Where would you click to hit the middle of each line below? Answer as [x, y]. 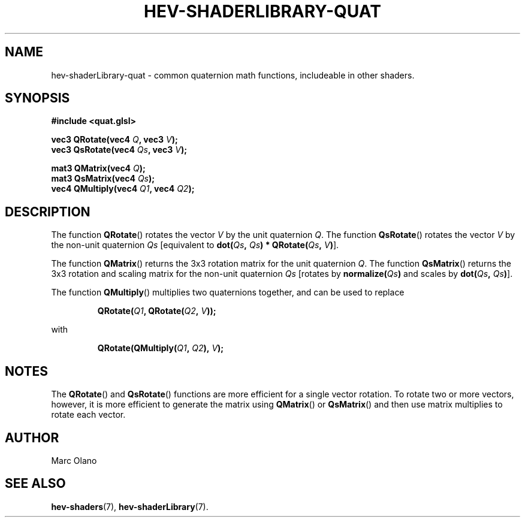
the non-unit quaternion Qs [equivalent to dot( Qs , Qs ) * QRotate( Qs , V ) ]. [195, 245]
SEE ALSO [35, 484]
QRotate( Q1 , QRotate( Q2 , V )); [157, 311]
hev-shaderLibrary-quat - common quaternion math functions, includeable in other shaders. [233, 75]
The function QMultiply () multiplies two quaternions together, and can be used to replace [228, 292]
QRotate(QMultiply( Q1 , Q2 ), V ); [161, 348]
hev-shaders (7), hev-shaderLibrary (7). [130, 506]
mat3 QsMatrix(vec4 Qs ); [103, 179]
